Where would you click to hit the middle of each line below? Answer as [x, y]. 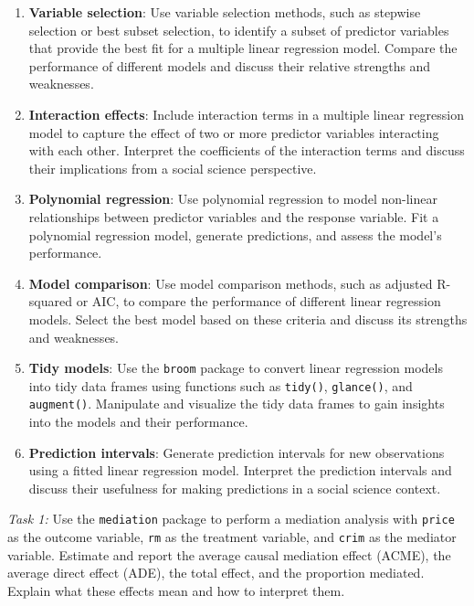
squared [50, 301]
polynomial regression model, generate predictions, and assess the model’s [235, 234]
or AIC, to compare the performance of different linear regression [258, 301]
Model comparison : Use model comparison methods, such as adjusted [231, 283]
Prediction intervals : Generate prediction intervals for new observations [237, 452]
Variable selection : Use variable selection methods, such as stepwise [225, 12]
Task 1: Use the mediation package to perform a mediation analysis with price [231, 519]
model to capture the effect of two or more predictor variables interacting [234, 132]
